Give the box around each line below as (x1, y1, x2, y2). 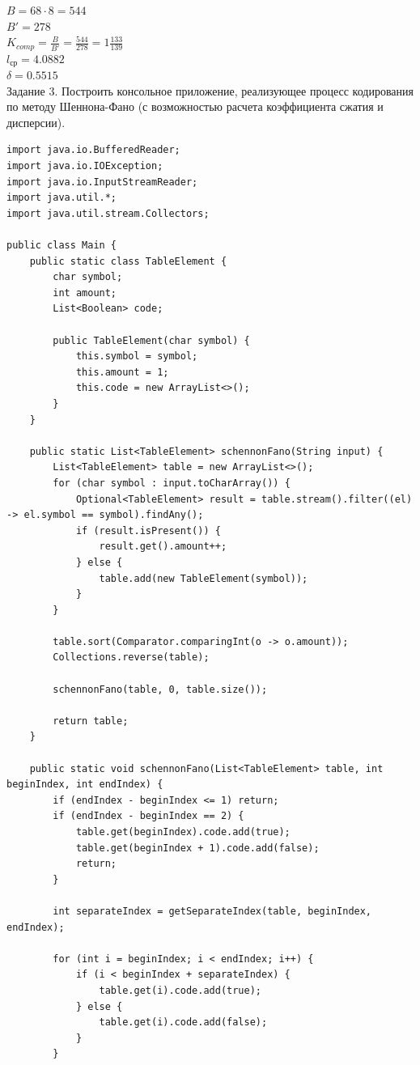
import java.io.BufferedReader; (6, 144, 180, 156)
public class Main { (6, 240, 117, 252)
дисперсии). (6, 113, 66, 130)
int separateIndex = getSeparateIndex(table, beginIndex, (53, 905, 372, 917)
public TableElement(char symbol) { (53, 334, 250, 346)
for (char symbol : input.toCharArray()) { (53, 477, 291, 489)
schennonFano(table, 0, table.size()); (53, 683, 268, 695)
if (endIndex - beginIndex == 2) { (53, 810, 244, 822)
